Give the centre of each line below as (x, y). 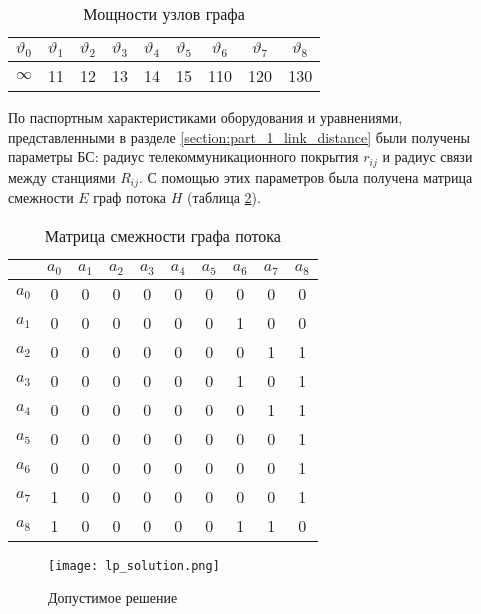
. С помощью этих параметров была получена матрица (306, 176)
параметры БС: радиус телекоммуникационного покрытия (183, 156)
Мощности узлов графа (164, 13)
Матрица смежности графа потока (162, 235)
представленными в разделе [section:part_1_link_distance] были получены (239, 136)
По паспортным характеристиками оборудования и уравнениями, (205, 116)
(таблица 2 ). (224, 197)
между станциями (62, 176)
